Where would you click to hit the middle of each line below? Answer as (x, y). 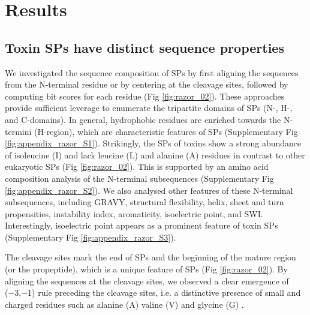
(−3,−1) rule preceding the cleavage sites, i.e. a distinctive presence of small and (153, 292)
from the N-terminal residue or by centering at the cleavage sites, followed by (147, 84)
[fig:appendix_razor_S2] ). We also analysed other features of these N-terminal (149, 190)
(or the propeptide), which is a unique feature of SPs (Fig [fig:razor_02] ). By (146, 269)
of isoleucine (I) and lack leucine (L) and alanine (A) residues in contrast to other (155, 154)
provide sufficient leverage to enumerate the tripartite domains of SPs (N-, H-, (149, 108)
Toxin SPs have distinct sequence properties (145, 47)
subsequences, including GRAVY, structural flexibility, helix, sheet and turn (145, 202)
